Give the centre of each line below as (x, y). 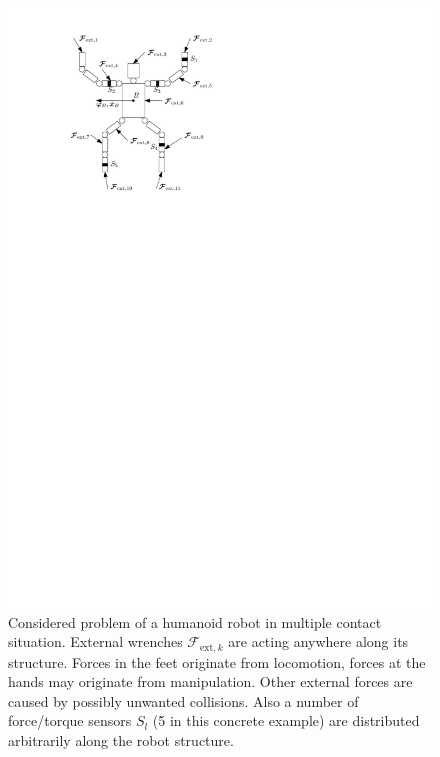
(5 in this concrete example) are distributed (286, 720)
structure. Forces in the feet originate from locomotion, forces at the (217, 661)
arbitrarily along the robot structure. (121, 739)
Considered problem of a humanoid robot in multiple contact (195, 621)
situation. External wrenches (95, 641)
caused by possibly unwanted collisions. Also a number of (183, 700)
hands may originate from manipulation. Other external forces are (210, 681)
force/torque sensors (70, 720)
